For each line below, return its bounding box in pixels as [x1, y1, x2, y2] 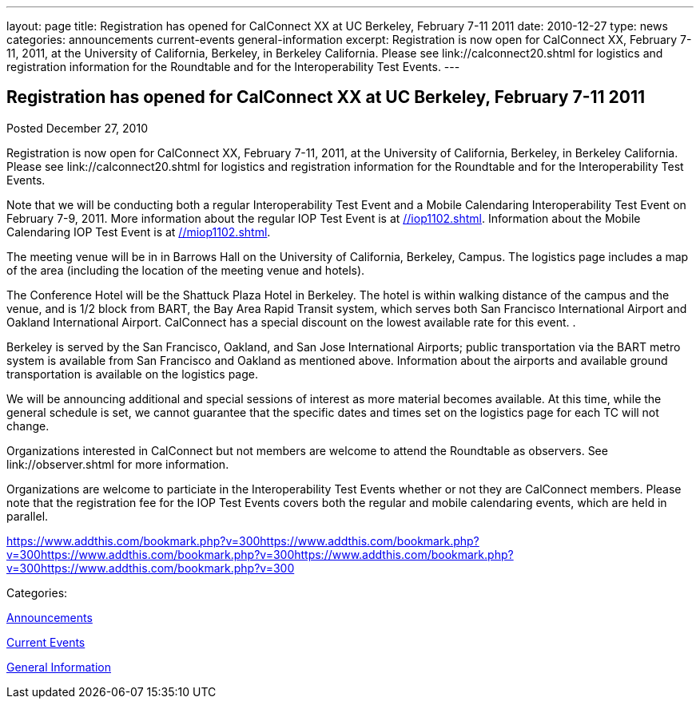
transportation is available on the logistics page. [6, 366, 259, 381]
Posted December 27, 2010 [6, 121, 148, 135]
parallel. [6, 509, 49, 523]
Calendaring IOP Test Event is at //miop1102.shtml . [6, 224, 271, 239]
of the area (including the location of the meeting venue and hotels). [6, 263, 365, 277]
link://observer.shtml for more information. [6, 457, 229, 471]
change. [6, 418, 50, 433]
